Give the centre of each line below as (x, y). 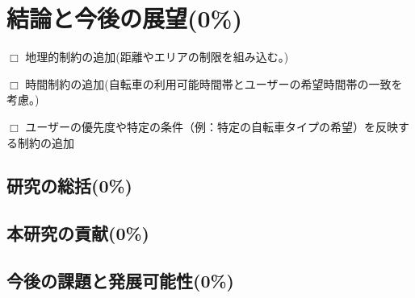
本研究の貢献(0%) (78, 233)
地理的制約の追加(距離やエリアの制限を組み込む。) (157, 57)
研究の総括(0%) (69, 186)
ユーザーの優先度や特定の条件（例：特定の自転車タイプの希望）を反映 (212, 126)
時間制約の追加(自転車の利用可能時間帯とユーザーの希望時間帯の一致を (214, 83)
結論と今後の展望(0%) (124, 18)
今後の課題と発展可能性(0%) (120, 281)
